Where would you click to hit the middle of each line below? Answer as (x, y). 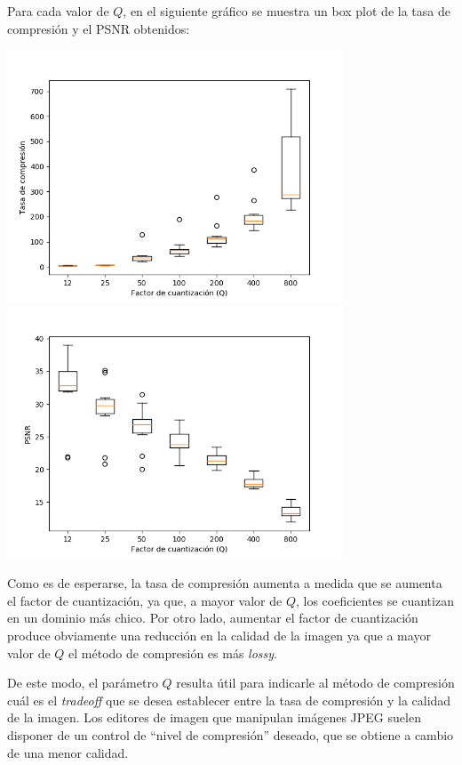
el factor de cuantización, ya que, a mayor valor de (145, 600)
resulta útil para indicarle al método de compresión (315, 683)
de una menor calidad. (68, 752)
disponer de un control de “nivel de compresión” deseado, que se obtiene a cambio (231, 735)
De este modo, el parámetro (83, 683)
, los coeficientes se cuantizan (375, 600)
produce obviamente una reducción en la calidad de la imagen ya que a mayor (219, 636)
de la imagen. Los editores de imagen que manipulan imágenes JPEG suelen (214, 717)
